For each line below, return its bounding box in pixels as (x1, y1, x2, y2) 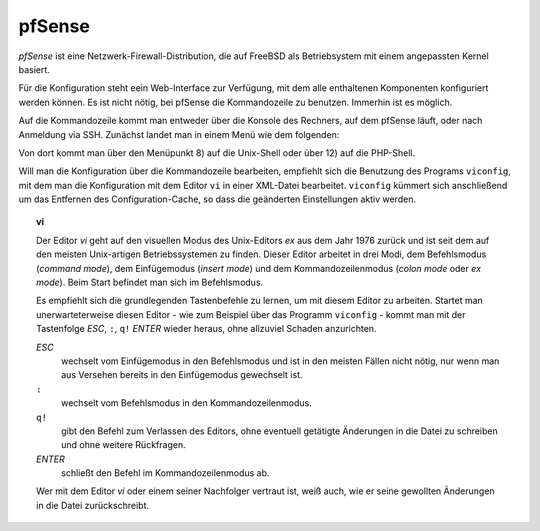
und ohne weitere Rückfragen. (61, 439, 186, 451)
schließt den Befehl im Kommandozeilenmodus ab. (61, 467, 270, 479)
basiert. (18, 63, 50, 75)
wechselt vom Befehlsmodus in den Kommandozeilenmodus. (61, 397, 312, 409)
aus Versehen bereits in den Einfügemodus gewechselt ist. (61, 369, 304, 381)
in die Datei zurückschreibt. (36, 499, 150, 511)
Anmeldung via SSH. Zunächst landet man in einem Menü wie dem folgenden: (18, 128, 340, 140)
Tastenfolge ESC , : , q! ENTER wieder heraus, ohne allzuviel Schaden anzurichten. (36, 323, 377, 335)
